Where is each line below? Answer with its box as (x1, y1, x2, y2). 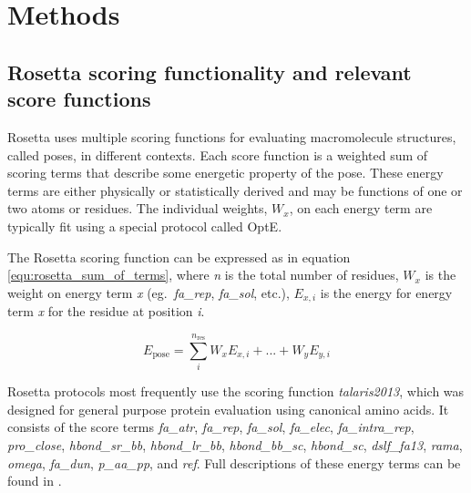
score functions (7, 85, 151, 113)
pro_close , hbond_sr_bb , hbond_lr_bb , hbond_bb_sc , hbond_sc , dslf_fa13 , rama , (7, 436, 463, 455)
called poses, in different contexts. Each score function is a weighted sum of (7, 145, 428, 164)
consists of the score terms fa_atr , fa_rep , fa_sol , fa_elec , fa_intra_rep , (7, 417, 415, 437)
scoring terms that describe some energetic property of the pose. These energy (7, 163, 444, 182)
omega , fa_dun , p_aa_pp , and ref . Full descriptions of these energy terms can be (7, 453, 461, 472)
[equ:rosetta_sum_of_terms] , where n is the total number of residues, (7, 265, 399, 284)
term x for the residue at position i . (7, 302, 205, 321)
